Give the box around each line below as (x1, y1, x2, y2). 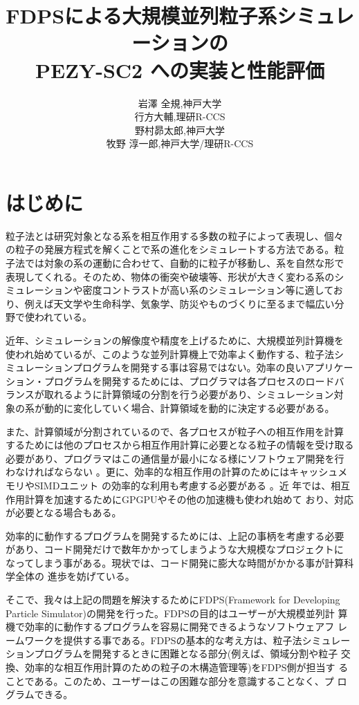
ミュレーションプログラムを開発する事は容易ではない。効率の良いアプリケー (6, 360, 353, 375)
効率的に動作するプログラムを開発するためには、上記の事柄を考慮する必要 (6, 528, 344, 543)
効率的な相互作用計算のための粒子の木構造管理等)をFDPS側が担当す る (24, 660, 349, 675)
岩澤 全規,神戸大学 (138, 95, 222, 110)
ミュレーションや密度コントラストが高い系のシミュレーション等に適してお (6, 283, 343, 297)
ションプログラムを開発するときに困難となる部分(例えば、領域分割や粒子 (6, 646, 338, 661)
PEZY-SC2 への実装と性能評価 (35, 55, 324, 84)
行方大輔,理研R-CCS (134, 109, 225, 124)
